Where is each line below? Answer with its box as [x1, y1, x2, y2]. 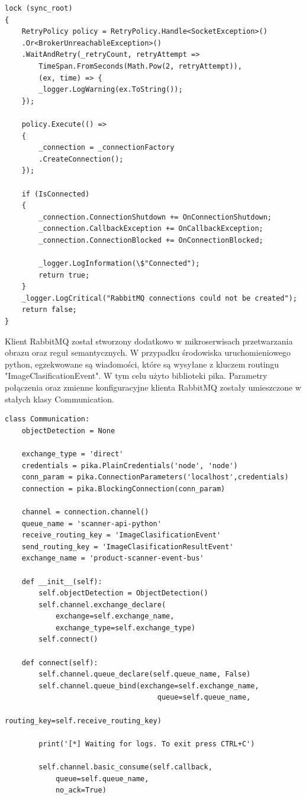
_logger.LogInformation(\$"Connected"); [38, 259, 200, 268]
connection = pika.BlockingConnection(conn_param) [21, 484, 226, 493]
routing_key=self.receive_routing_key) [5, 716, 162, 725]
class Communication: [5, 415, 90, 424]
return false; [21, 305, 77, 314]
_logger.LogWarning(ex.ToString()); [38, 85, 183, 94]
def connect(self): [21, 658, 98, 667]
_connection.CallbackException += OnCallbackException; [38, 224, 263, 233]
